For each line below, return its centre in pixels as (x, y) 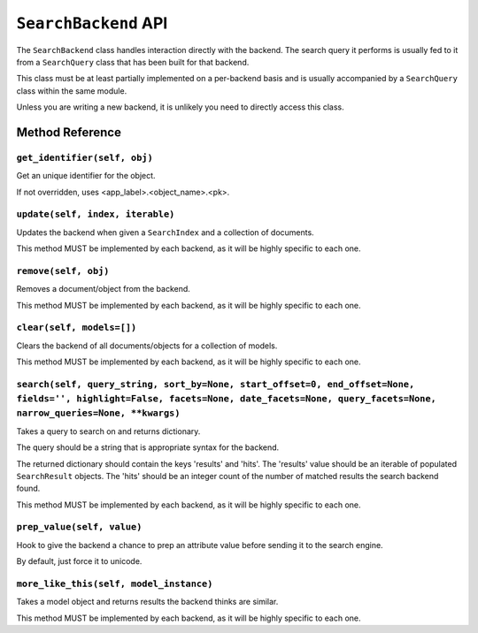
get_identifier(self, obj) (85, 157)
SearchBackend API (92, 23)
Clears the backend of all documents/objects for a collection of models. (147, 346)
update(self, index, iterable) (96, 214)
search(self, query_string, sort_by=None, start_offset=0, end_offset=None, (216, 385)
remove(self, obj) (63, 271)
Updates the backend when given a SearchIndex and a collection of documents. (165, 232)
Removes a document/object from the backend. (103, 289)
